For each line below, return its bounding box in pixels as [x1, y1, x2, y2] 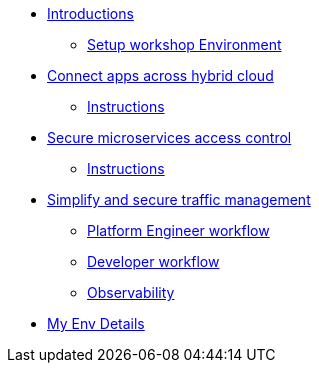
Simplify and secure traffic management [47, 191, 311, 208]
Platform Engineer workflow [87, 222, 270, 239]
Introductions [47, 5, 134, 22]
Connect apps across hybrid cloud [47, 67, 274, 84]
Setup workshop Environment [87, 36, 282, 53]
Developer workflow [87, 253, 220, 270]
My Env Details [47, 315, 145, 332]
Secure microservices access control [47, 129, 292, 146]
